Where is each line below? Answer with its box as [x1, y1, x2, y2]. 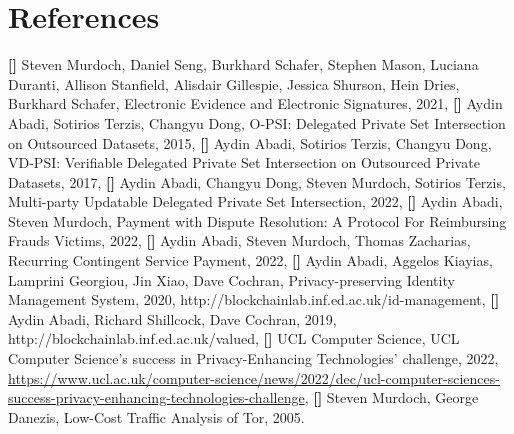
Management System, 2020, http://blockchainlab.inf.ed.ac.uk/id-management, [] [8, 289, 500, 310]
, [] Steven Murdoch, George [304, 387, 479, 408]
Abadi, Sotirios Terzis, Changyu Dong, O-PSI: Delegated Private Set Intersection [8, 112, 506, 133]
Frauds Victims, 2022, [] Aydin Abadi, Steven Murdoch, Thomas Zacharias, [8, 230, 471, 251]
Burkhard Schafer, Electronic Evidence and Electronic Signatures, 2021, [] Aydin [8, 93, 503, 114]
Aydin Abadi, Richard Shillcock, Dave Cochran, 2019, [8, 308, 337, 329]
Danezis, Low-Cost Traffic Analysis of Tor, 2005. [8, 406, 305, 427]
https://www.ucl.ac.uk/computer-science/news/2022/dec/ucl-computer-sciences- [8, 367, 500, 388]
